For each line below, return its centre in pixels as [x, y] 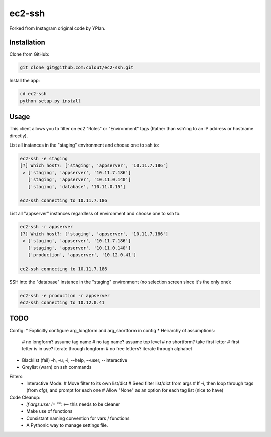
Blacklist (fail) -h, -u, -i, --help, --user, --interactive [75, 360]
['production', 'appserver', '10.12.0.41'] [82, 255]
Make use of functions [49, 411]
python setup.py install [50, 101]
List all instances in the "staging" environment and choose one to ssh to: [84, 145]
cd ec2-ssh [33, 94]
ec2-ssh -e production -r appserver [65, 295]
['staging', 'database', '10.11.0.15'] [77, 186]
